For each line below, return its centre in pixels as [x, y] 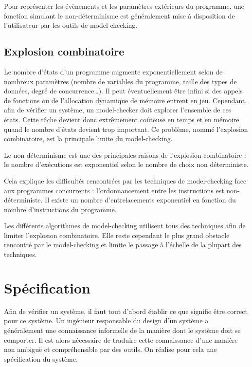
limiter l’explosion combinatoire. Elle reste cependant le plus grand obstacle [117, 235]
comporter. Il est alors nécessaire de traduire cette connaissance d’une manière [121, 339]
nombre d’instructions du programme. [60, 209]
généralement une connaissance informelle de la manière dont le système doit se [122, 330]
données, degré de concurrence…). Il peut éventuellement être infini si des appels [123, 91]
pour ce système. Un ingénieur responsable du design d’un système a [106, 321]
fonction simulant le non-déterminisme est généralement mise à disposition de [119, 15]
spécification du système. [41, 358]
